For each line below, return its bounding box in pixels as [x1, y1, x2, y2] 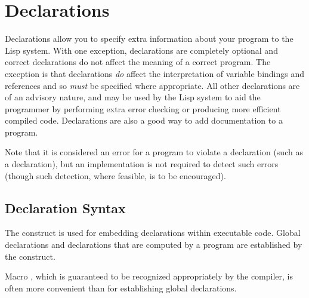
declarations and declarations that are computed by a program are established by [5, 238, 302, 251]
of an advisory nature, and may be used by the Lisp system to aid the [5, 91, 261, 103]
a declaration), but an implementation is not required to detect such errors [5, 158, 279, 170]
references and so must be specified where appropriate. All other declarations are [5, 79, 300, 91]
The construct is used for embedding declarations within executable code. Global [5, 226, 301, 239]
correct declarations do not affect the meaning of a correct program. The [5, 56, 271, 68]
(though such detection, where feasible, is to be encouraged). [5, 169, 226, 182]
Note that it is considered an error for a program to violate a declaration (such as [5, 146, 303, 158]
